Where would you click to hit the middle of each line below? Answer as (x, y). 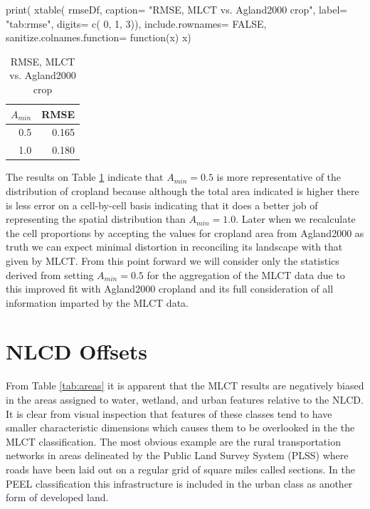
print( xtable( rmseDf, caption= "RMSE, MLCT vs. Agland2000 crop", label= (177, 9)
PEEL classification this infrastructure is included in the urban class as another (179, 483)
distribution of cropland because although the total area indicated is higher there (183, 190)
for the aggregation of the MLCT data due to (246, 274)
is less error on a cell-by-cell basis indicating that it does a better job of (162, 205)
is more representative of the (279, 177)
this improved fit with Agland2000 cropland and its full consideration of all (170, 289)
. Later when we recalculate (296, 219)
